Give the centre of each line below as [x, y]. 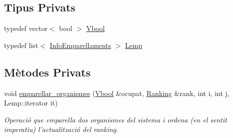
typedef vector [26, 28]
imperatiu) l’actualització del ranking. [61, 129]
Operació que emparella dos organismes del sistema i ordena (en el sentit [116, 119]
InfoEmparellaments [80, 45]
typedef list [21, 45]
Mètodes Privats [47, 72]
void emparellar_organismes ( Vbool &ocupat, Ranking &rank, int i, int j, [117, 93]
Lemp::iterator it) [31, 103]
